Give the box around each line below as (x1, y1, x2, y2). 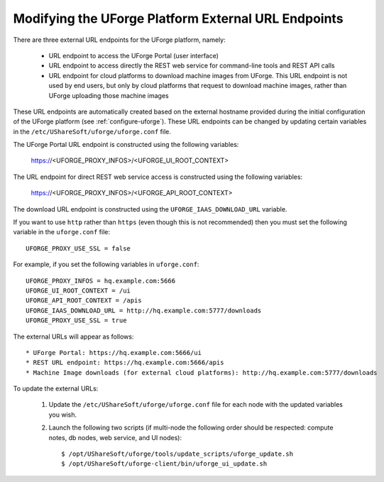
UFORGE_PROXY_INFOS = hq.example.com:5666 (26, 277, 176, 285)
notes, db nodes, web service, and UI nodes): (48, 433, 182, 442)
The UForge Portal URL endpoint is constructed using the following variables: (13, 141, 239, 149)
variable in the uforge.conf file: (13, 228, 110, 236)
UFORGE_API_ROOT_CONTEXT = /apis (26, 297, 142, 305)
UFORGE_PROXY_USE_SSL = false (26, 244, 131, 252)
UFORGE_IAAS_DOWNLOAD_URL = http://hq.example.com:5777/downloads (26, 306, 262, 314)
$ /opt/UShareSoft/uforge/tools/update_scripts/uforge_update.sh (61, 450, 294, 458)
